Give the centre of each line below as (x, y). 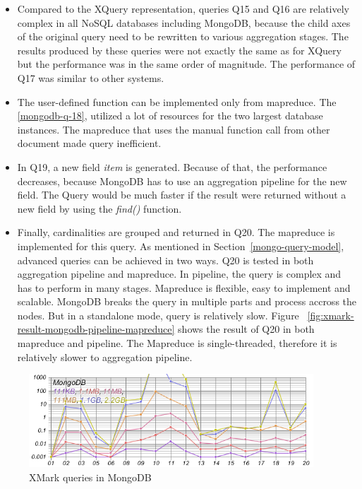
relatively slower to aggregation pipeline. (105, 357)
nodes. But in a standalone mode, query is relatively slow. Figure (158, 315)
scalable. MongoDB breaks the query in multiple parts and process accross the (187, 301)
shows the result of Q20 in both (246, 329)
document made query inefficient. (89, 143)
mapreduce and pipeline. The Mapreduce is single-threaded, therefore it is (177, 343)
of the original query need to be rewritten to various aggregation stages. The (183, 36)
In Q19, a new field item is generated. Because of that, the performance (172, 166)
